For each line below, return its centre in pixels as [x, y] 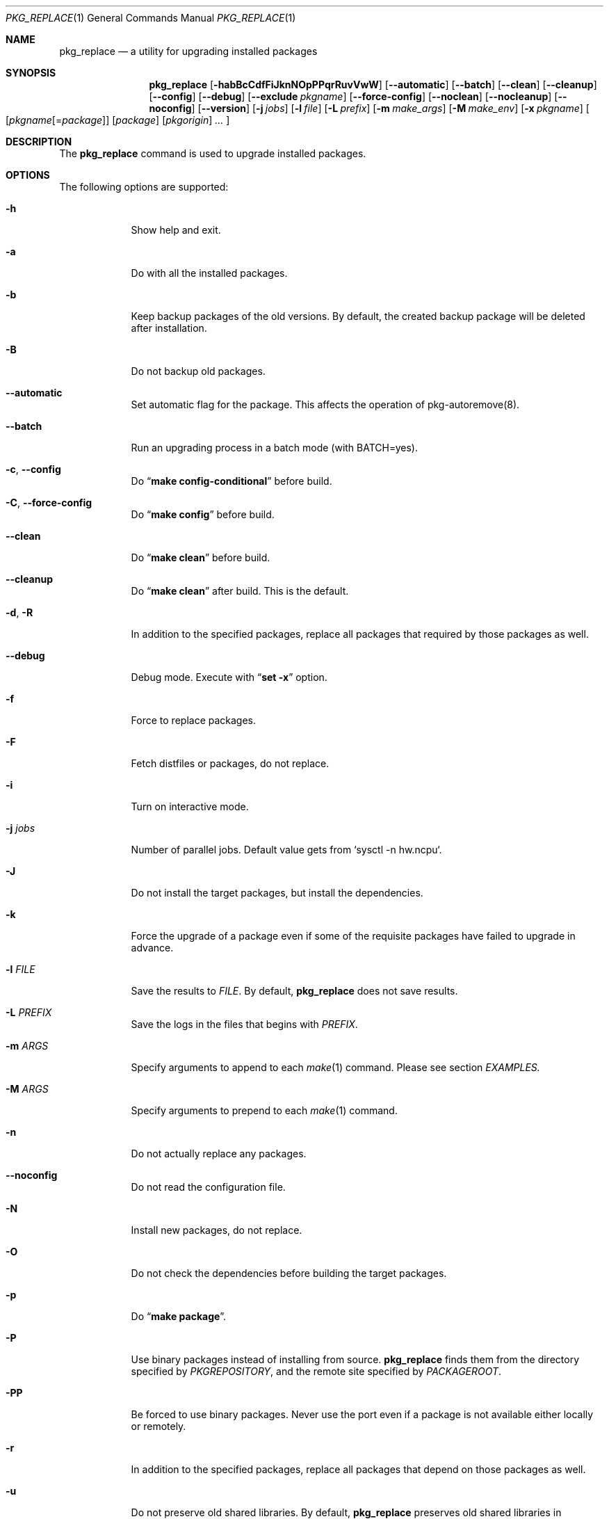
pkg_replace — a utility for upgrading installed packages [188, 51]
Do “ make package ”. [179, 1316]
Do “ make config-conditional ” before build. [232, 481]
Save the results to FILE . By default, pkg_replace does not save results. [294, 991]
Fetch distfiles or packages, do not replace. [230, 763]
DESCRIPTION [39, 142]
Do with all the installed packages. [209, 273]
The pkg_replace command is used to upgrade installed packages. [213, 153]
